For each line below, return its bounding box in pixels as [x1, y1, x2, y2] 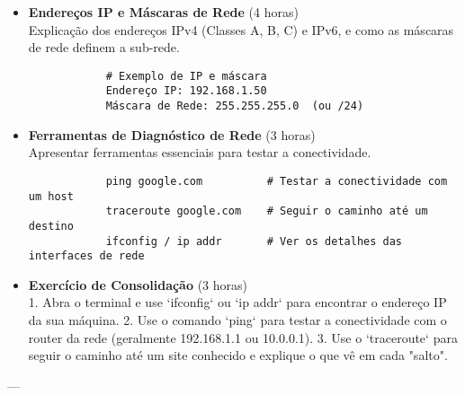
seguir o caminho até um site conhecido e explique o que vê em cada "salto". [28, 346, 448, 364]
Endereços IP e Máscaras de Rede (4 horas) [28, 3, 299, 21]
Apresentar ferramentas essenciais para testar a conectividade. [28, 143, 371, 162]
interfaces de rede [28, 250, 145, 263]
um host [28, 189, 74, 203]
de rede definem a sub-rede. [28, 38, 180, 57]
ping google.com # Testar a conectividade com [105, 174, 448, 188]
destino [28, 219, 74, 233]
